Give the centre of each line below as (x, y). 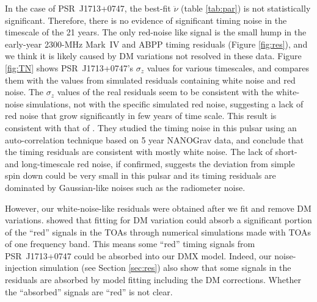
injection (21, 268)
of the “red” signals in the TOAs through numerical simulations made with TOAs (158, 232)
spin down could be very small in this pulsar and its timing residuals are (140, 175)
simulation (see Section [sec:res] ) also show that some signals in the (166, 268)
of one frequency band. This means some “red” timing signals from (130, 244)
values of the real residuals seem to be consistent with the (165, 92)
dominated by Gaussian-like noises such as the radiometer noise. (125, 187)
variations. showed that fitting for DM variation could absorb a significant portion (158, 220)
